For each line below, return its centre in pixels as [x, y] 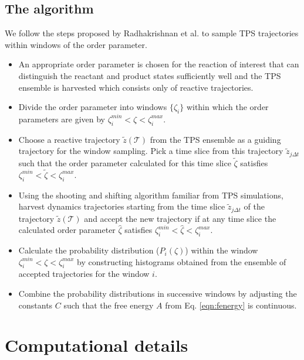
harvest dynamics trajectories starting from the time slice [122, 206]
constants [36, 305]
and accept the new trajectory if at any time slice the [180, 218]
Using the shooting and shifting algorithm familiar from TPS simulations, [151, 195]
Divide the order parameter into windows [93, 107]
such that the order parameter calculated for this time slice [125, 163]
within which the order [227, 107]
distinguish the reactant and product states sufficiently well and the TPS [150, 75]
